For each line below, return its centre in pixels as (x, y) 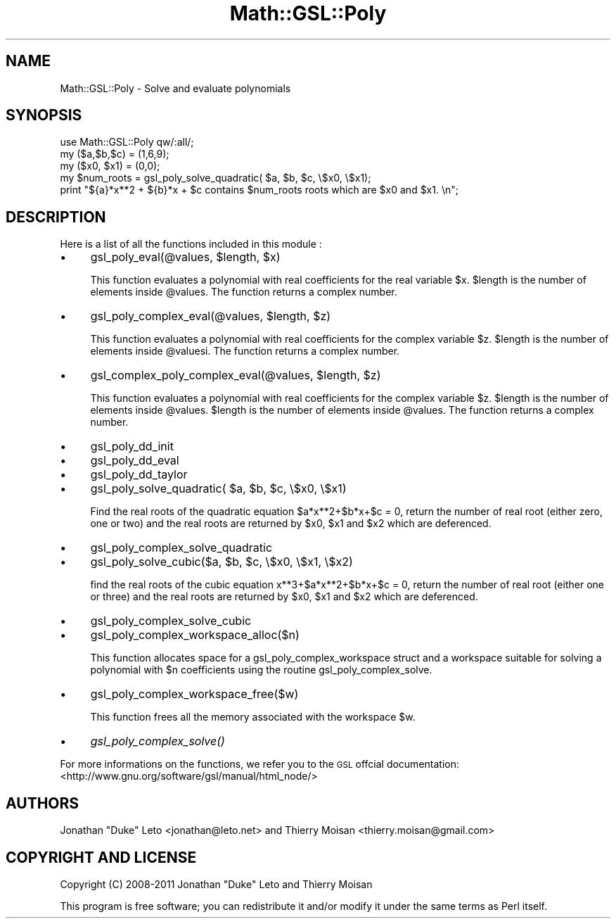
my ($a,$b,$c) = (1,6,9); (115, 154)
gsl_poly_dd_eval (135, 461)
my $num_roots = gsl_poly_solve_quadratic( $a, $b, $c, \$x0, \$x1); (216, 178)
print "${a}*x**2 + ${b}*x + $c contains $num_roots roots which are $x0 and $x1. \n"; (259, 190)
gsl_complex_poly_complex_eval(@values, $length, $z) (236, 375)
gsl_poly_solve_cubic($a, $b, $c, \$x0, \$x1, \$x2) (222, 562)
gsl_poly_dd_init (132, 447)
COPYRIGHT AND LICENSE (101, 857)
